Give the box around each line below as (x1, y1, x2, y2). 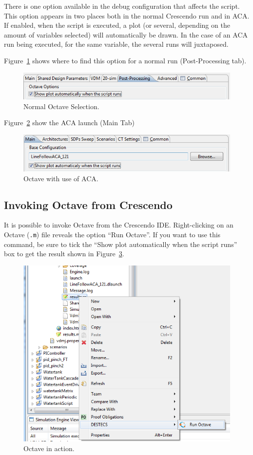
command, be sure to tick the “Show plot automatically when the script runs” (4, 239, 237, 249)
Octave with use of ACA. (23, 173, 98, 183)
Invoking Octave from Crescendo (4, 197, 173, 212)
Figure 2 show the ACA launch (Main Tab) (4, 117, 135, 128)
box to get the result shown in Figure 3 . (4, 248, 124, 259)
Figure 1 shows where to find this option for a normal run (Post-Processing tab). (4, 55, 247, 65)
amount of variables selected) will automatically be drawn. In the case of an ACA (4, 29, 248, 39)
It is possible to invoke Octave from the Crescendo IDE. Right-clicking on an (4, 220, 234, 230)
